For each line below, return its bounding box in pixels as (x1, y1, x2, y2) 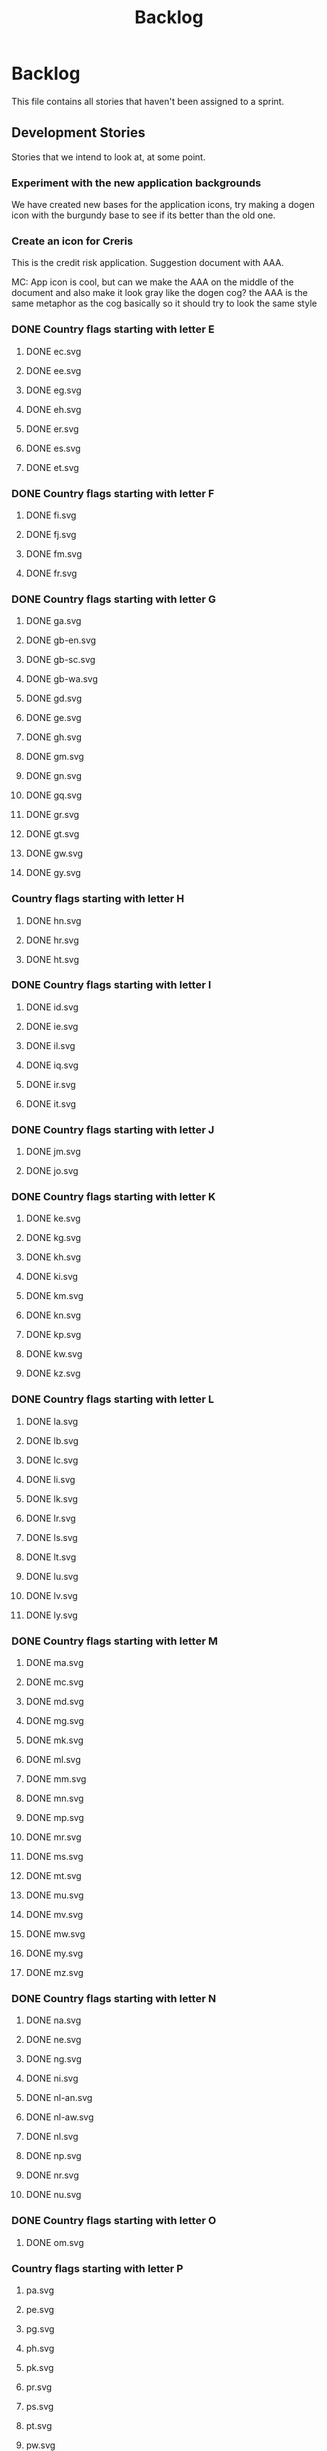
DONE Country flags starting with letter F (11, 486, 215, 500)
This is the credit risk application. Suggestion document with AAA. (11, 257, 284, 269)
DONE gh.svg (25, 731, 82, 743)
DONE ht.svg (25, 953, 79, 965)
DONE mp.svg (25, 1812, 84, 1824)
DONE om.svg (25, 2236, 84, 2248)
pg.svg (25, 2322, 55, 2335)
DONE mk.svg (25, 1734, 84, 1746)
